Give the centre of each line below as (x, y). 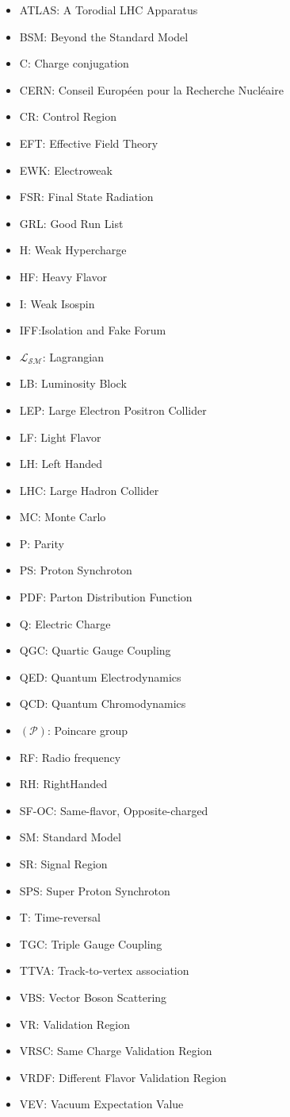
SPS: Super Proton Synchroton (95, 890)
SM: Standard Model (70, 837)
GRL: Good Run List (71, 223)
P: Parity (42, 543)
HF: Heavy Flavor (63, 276)
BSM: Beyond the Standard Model (104, 36)
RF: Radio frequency (70, 757)
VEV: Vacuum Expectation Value (101, 1104)
